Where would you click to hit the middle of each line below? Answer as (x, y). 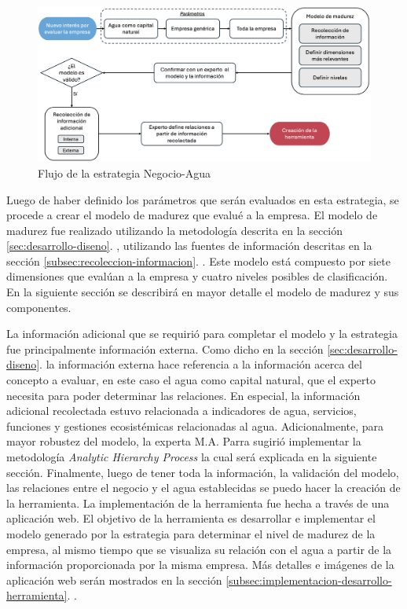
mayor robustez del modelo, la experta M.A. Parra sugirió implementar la (184, 441)
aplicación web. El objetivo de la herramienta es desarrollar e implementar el (191, 518)
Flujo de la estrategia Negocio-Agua (125, 172)
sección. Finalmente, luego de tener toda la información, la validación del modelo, (203, 472)
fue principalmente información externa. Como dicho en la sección (165, 349)
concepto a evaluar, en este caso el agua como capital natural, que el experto (191, 380)
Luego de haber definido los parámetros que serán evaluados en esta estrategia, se (203, 199)
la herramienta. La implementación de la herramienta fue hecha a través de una (198, 503)
